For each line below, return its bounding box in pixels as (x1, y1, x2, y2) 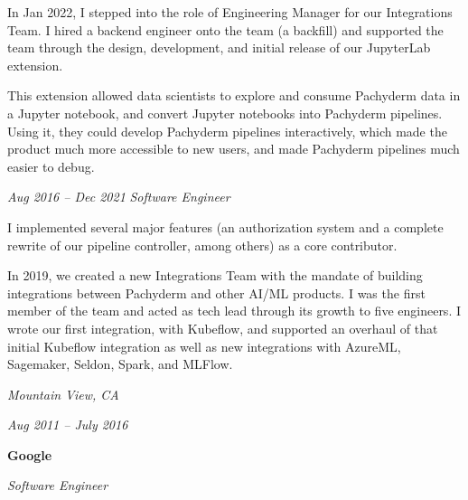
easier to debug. (7, 156, 95, 175)
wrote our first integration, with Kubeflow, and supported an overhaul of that (7, 318, 438, 337)
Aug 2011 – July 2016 (7, 415, 128, 434)
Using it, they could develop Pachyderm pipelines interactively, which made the (7, 121, 447, 140)
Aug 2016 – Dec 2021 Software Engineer (7, 187, 230, 206)
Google (7, 445, 52, 464)
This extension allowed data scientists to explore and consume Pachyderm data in (7, 86, 461, 105)
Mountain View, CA (7, 384, 119, 403)
